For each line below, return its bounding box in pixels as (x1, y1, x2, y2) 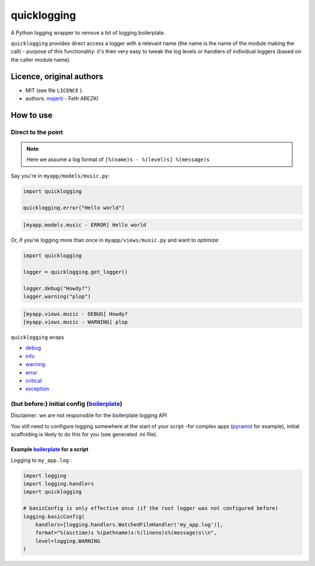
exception (25, 386, 50, 393)
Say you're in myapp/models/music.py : (10, 172, 110, 179)
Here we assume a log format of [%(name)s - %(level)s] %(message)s (26, 156, 210, 163)
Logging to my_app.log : (10, 456, 72, 464)
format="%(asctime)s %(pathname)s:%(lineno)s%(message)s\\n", (35, 529, 217, 536)
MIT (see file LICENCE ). (25, 86, 84, 93)
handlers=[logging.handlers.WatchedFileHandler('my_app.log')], (35, 521, 223, 528)
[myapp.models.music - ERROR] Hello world (23, 222, 146, 228)
